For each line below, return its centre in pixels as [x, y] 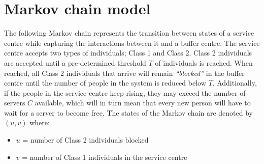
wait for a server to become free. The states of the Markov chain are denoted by [129, 112]
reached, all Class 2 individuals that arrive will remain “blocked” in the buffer [124, 73]
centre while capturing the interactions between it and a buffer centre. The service [132, 43]
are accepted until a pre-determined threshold [75, 62]
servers [15, 103]
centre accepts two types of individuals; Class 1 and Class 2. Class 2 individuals [128, 53]
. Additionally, [235, 83]
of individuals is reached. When [204, 62]
